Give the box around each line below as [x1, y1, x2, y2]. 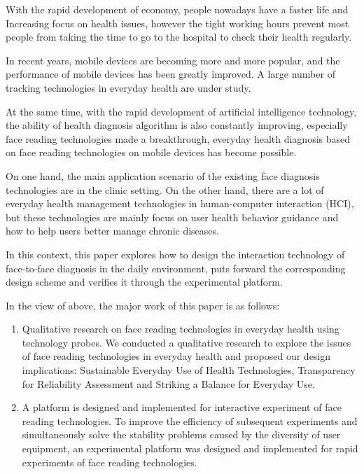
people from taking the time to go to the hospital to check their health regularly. [6, 29, 352, 44]
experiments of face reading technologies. [22, 454, 197, 469]
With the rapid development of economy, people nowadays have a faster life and [6, 2, 349, 16]
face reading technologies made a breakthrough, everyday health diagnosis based [6, 131, 351, 146]
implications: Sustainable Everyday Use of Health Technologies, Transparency [22, 363, 356, 377]
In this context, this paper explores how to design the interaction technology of [6, 246, 345, 261]
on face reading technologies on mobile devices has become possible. [6, 145, 297, 160]
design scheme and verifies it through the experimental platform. [6, 274, 283, 289]
